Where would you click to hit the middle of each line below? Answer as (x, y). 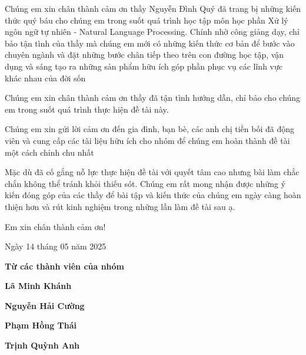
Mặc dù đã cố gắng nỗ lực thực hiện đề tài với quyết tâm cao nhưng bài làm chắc (152, 172)
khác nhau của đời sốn (45, 78)
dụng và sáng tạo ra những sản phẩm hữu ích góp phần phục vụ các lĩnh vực (144, 66)
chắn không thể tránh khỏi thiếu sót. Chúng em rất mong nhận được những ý (145, 183)
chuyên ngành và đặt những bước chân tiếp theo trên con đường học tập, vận (144, 55)
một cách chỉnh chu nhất (49, 152)
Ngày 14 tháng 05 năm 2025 (56, 246)
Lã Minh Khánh (38, 286)
